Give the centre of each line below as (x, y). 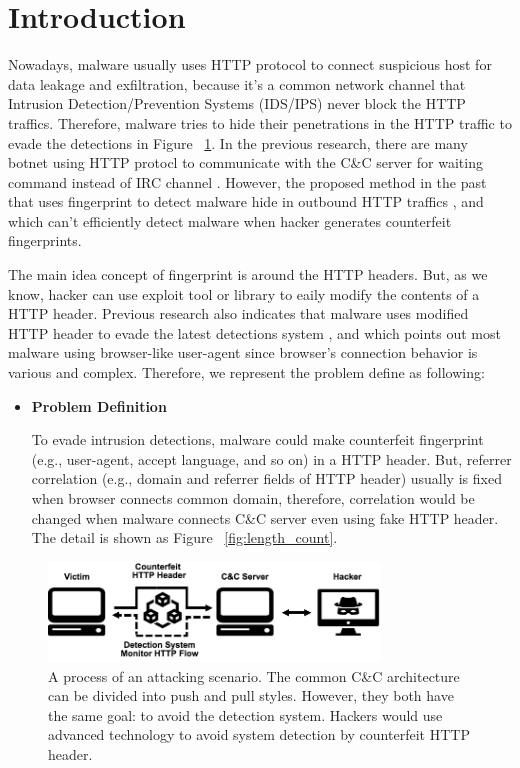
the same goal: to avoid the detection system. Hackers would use (245, 714)
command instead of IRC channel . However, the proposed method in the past (247, 181)
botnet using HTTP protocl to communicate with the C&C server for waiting (245, 162)
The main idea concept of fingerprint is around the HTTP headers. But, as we (248, 274)
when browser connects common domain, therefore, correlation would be (253, 498)
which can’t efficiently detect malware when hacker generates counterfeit (230, 220)
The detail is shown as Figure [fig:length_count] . (184, 537)
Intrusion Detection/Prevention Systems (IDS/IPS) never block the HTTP (237, 103)
